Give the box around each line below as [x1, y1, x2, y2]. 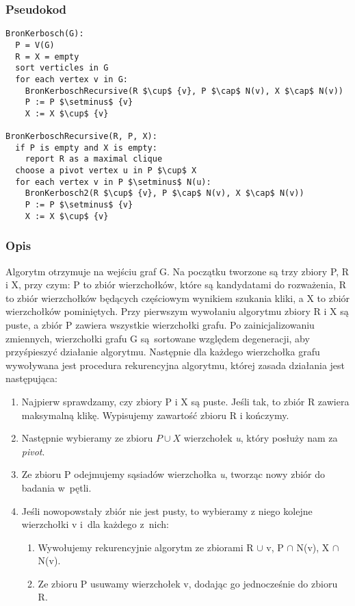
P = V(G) [15, 40, 55, 50]
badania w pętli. [21, 480, 92, 494]
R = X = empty [15, 51, 79, 62]
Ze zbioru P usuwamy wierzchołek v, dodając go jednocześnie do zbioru [38, 576, 338, 590]
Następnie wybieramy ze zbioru [21, 431, 153, 445]
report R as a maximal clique [25, 154, 163, 164]
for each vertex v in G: [15, 74, 128, 84]
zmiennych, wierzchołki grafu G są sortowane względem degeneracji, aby [5, 331, 310, 345]
